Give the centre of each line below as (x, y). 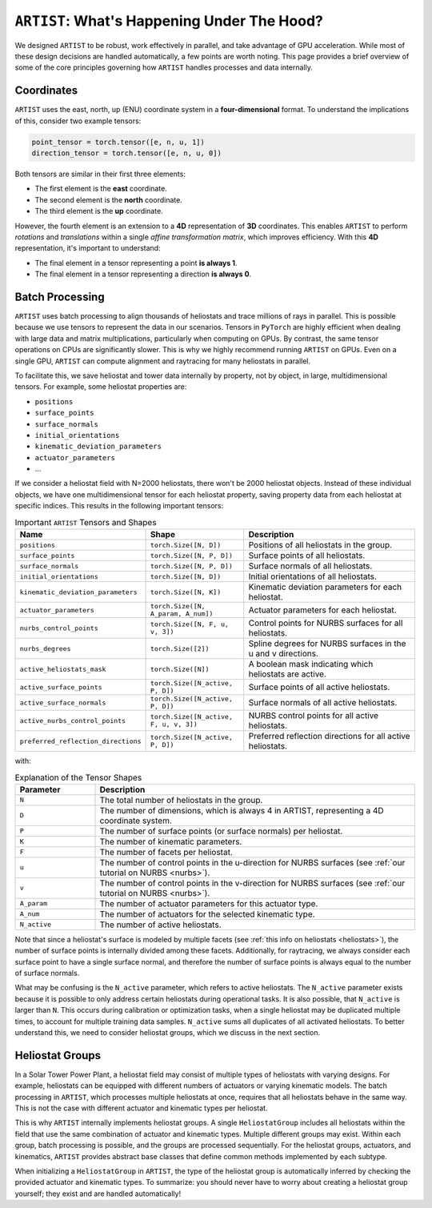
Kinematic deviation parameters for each (325, 587)
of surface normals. (47, 973)
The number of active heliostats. (160, 925)
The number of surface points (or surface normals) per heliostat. (221, 831)
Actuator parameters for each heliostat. (322, 610)
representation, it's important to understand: (88, 248)
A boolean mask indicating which (311, 664)
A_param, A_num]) (182, 614)
